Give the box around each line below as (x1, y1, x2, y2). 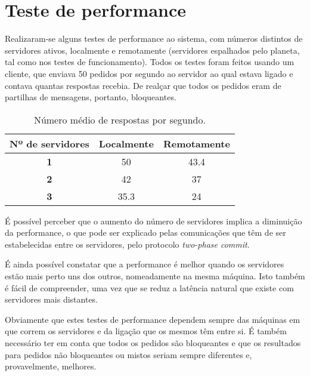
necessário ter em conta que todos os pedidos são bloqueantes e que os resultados (5, 337, 301, 349)
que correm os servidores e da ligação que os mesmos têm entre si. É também (5, 325, 287, 337)
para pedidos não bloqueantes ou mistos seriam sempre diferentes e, (5, 348, 252, 360)
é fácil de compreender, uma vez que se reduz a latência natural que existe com (5, 281, 294, 294)
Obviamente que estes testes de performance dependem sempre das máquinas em (5, 313, 300, 325)
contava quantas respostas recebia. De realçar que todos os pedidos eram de (5, 79, 281, 91)
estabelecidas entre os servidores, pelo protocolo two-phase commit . (5, 238, 250, 250)
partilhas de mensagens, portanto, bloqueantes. (5, 91, 176, 103)
